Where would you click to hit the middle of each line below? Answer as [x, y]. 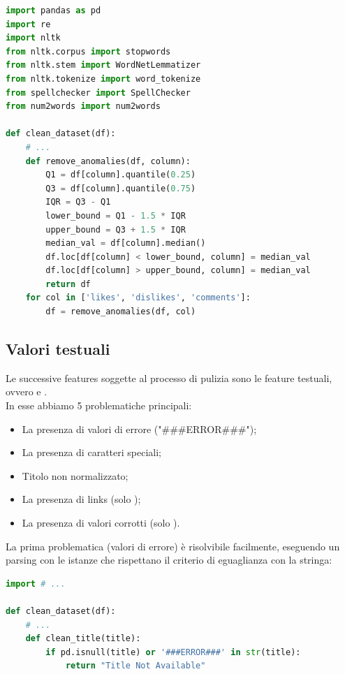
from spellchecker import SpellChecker [98, 93]
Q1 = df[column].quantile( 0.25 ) [121, 175]
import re [28, 24]
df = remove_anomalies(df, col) [121, 312]
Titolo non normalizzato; [75, 475]
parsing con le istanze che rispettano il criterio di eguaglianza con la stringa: [169, 560]
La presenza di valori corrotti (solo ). [101, 523]
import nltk [33, 38]
